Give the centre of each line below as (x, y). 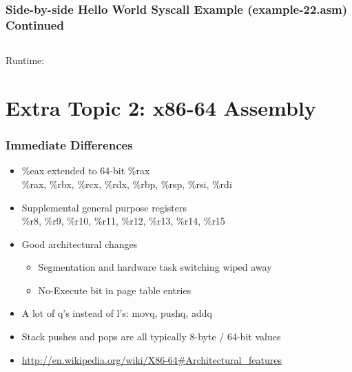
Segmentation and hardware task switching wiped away (155, 267)
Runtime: (25, 60)
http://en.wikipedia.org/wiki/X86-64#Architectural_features (152, 359)
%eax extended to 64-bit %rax (86, 170)
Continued (35, 24)
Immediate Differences (69, 145)
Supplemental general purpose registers (104, 207)
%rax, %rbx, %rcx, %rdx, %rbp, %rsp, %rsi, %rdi (127, 184)
